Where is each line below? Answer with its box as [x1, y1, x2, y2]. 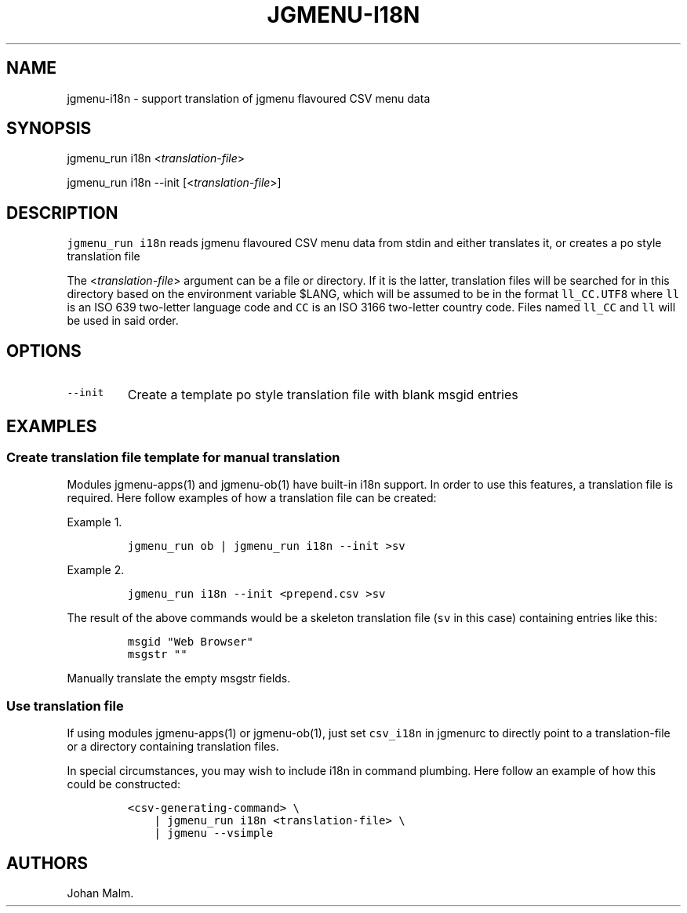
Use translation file [6, 697, 124, 714]
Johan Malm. [67, 886, 134, 900]
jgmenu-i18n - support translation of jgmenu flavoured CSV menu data [67, 91, 431, 105]
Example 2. [67, 563, 125, 577]
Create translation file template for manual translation [6, 449, 340, 465]
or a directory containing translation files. [67, 740, 279, 754]
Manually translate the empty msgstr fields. [67, 671, 291, 686]
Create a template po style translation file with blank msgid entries [127, 387, 518, 403]
